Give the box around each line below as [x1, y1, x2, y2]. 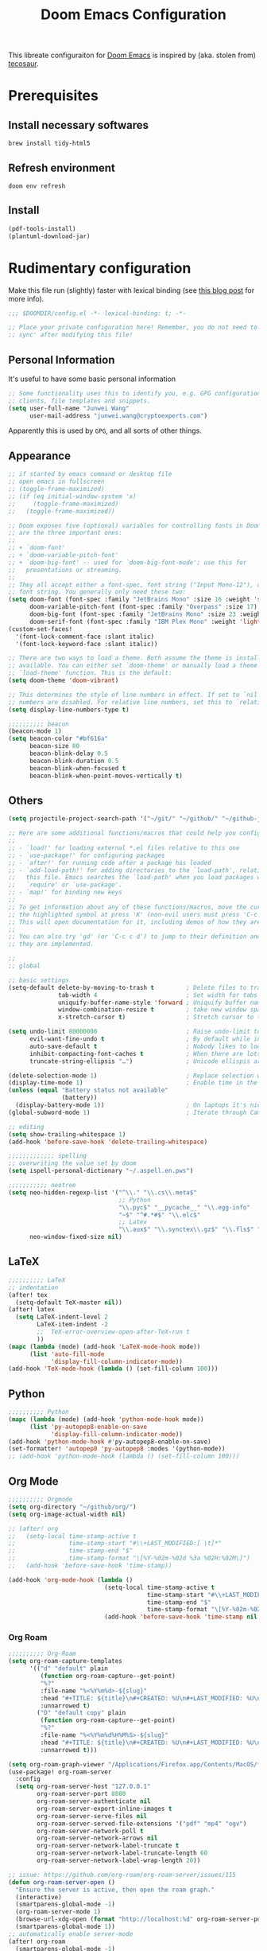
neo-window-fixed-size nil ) [29, 1233, 123, 1241]
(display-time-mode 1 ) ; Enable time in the [8, 1079, 258, 1087]
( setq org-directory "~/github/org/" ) [8, 1502, 137, 1511]
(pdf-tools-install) [8, 224, 77, 232]
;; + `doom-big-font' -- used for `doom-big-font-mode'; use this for [8, 559, 247, 567]
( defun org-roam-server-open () [8, 1878, 115, 1887]
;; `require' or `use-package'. [8, 881, 123, 889]
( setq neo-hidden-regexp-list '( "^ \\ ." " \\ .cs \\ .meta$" [8, 1188, 197, 1197]
